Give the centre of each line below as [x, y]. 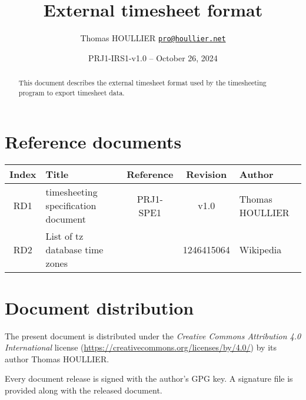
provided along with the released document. [84, 390]
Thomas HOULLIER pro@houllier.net [153, 38]
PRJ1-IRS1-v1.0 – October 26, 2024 [153, 57]
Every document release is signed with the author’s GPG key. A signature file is [149, 378]
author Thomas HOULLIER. [57, 358]
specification [71, 206]
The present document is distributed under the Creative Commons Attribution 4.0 [153, 335]
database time [74, 250]
